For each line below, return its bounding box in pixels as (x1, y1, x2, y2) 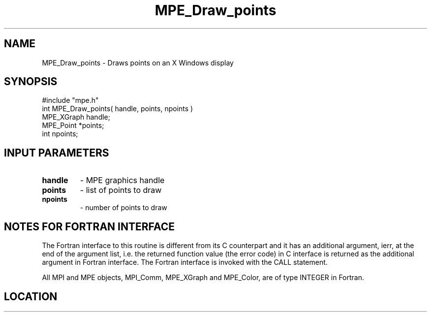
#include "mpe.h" (42, 96, 99, 105)
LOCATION (4, 290, 58, 303)
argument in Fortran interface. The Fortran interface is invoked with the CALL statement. (42, 258, 328, 267)
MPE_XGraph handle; (42, 113, 110, 122)
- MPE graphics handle (80, 175, 165, 186)
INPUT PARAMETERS (4, 146, 109, 159)
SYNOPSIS (4, 75, 58, 88)
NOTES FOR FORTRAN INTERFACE (4, 220, 175, 233)
